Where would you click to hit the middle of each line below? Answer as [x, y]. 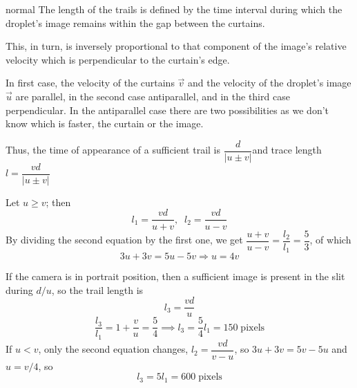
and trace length [287, 150]
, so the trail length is [97, 289]
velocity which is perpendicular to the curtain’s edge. [118, 59]
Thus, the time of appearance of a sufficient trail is [113, 150]
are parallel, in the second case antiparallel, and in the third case [153, 96]
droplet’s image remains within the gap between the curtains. [135, 22]
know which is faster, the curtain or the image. [105, 123]
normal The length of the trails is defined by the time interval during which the [174, 9]
